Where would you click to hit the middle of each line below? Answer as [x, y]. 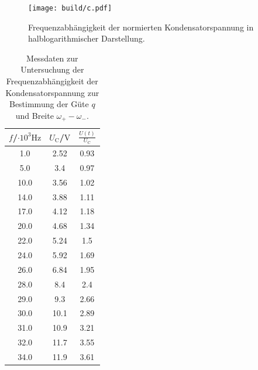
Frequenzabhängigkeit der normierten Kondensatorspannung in [141, 27]
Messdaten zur [52, 58]
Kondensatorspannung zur [52, 92]
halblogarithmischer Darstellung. [87, 38]
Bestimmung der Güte [49, 104]
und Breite [35, 115]
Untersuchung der [52, 69]
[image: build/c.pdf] [70, 8]
